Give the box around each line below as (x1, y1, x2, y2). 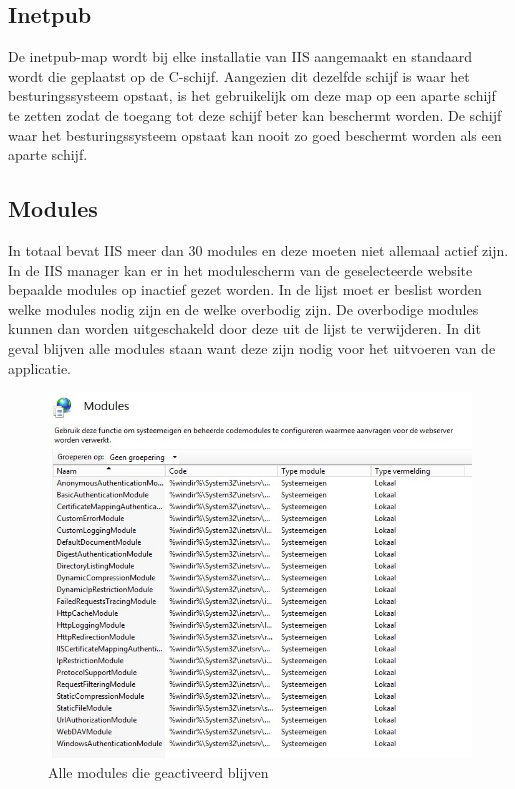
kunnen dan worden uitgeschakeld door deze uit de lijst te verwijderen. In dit (8, 318, 481, 339)
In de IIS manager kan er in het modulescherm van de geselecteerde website (8, 259, 473, 280)
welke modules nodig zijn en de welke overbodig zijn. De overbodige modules (8, 298, 479, 319)
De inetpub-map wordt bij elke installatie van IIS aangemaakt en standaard (8, 46, 473, 67)
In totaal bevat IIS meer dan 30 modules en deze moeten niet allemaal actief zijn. (8, 239, 509, 260)
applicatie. (8, 357, 72, 378)
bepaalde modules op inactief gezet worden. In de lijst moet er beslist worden (8, 279, 482, 300)
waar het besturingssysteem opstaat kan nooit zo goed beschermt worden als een (8, 124, 502, 145)
